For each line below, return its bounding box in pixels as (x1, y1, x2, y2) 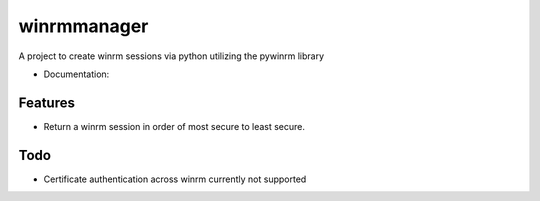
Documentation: (43, 68, 110, 80)
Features (18, 94, 75, 111)
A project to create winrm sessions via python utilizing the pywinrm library (18, 50, 325, 62)
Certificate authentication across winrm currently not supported (43, 173, 307, 185)
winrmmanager (18, 15, 149, 37)
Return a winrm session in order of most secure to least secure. (43, 120, 305, 132)
